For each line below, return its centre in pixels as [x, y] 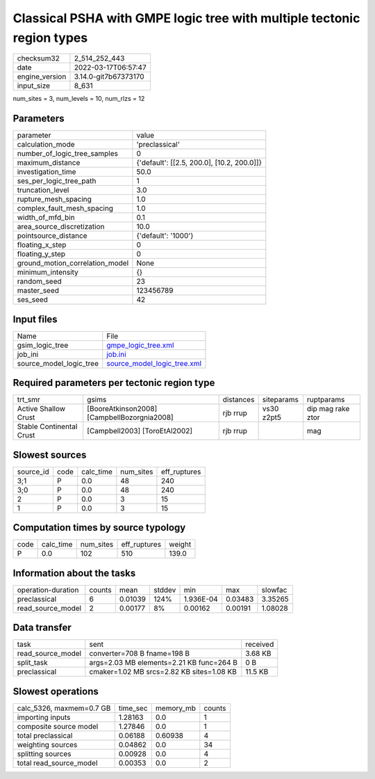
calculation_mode [46, 145]
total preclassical [45, 735]
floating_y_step [41, 254]
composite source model [58, 726]
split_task [32, 663]
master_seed [38, 291]
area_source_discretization [61, 227]
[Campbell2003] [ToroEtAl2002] [140, 431]
